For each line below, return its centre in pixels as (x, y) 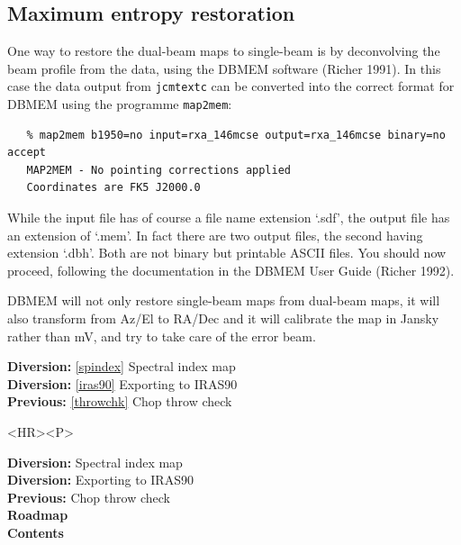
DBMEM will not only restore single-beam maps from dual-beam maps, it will (224, 300)
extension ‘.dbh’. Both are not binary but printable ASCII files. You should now (227, 253)
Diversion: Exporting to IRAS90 (100, 480)
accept (27, 153)
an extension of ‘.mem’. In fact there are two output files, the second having (215, 235)
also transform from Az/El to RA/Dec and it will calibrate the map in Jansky (223, 318)
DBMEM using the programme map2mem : (120, 104)
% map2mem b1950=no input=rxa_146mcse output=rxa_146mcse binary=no (236, 135)
